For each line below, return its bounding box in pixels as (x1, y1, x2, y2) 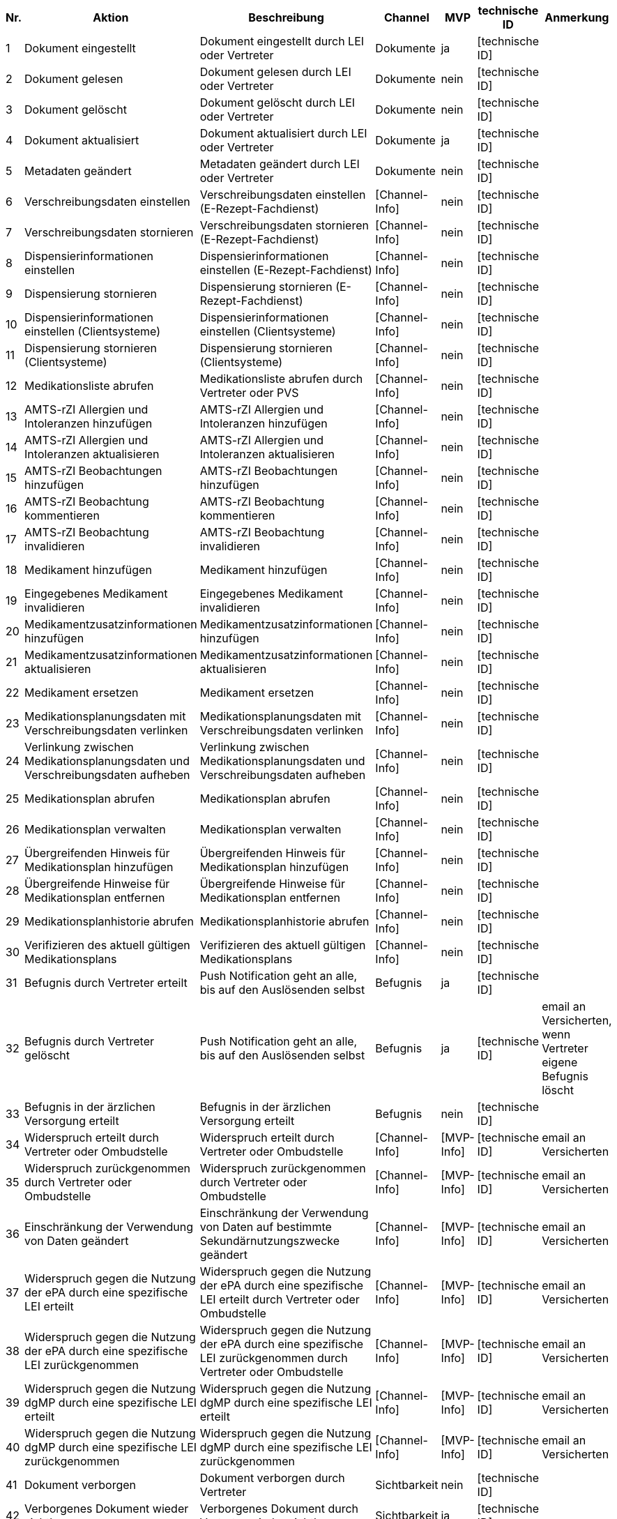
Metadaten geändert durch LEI (199, 157, 360, 171)
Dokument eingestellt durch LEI (199, 34, 365, 48)
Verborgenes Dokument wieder (24, 1502, 189, 1516)
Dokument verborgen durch (199, 1471, 345, 1485)
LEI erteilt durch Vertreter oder (199, 1292, 360, 1306)
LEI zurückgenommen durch (199, 1351, 348, 1365)
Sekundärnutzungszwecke (199, 1234, 340, 1248)
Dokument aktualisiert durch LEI (199, 126, 367, 140)
